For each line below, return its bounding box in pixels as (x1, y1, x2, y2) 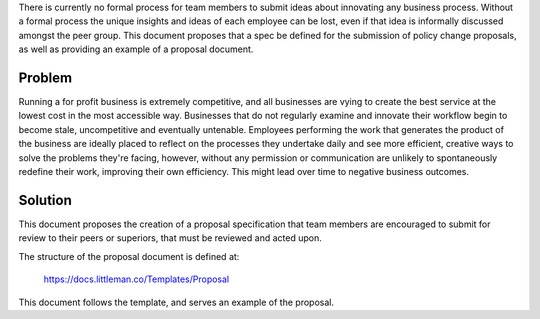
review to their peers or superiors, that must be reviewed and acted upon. (18, 232, 322, 244)
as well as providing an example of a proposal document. (18, 43, 254, 55)
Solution (18, 191, 72, 209)
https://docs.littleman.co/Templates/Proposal (43, 273, 230, 285)
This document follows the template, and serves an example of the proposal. (18, 296, 335, 308)
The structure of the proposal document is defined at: (18, 250, 240, 262)
